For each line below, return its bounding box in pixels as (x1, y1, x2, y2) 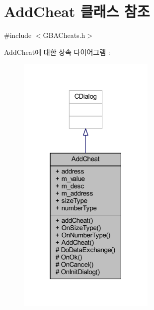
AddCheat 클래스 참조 (4, 1, 150, 21)
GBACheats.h (43, 30, 85, 40)
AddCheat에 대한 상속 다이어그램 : (4, 46, 110, 57)
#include (4, 30, 32, 40)
